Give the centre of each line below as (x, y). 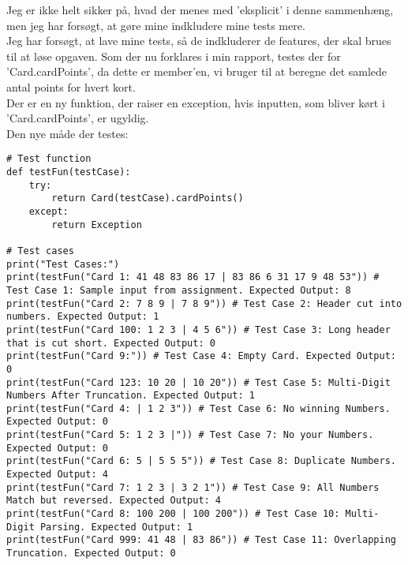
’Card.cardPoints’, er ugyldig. (78, 118)
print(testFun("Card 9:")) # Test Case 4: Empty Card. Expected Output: (201, 356)
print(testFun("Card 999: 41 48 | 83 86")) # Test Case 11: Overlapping (201, 540)
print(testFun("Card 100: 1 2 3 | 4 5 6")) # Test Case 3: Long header (198, 329)
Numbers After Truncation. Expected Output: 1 (131, 396)
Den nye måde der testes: (67, 133)
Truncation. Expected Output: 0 (91, 554)
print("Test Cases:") (63, 264)
